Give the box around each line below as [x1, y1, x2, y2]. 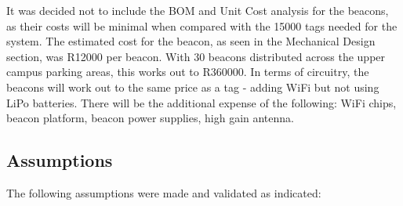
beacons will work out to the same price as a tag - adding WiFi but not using [6, 78, 379, 95]
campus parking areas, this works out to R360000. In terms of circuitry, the [6, 63, 369, 80]
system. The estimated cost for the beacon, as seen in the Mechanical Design [6, 33, 376, 49]
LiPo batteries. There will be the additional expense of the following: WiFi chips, [6, 94, 397, 110]
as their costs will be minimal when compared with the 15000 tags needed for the [6, 17, 398, 34]
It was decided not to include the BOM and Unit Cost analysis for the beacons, [6, 2, 389, 18]
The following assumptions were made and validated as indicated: [6, 184, 321, 201]
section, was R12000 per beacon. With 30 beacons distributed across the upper [6, 48, 386, 64]
